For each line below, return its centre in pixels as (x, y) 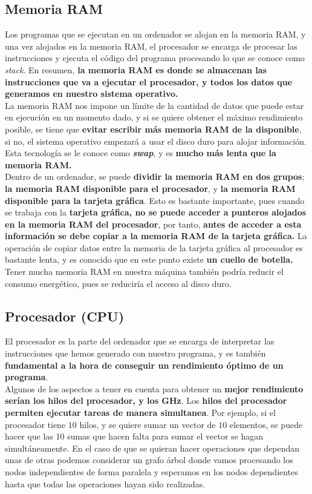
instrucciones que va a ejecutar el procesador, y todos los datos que (149, 81)
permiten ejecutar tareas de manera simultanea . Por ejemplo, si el (140, 413)
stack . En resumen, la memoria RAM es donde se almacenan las (136, 69)
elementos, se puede (266, 424)
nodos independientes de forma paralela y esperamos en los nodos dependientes (151, 472)
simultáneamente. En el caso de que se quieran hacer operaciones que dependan (152, 448)
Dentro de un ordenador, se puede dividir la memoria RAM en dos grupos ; (155, 176)
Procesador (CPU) (65, 316)
